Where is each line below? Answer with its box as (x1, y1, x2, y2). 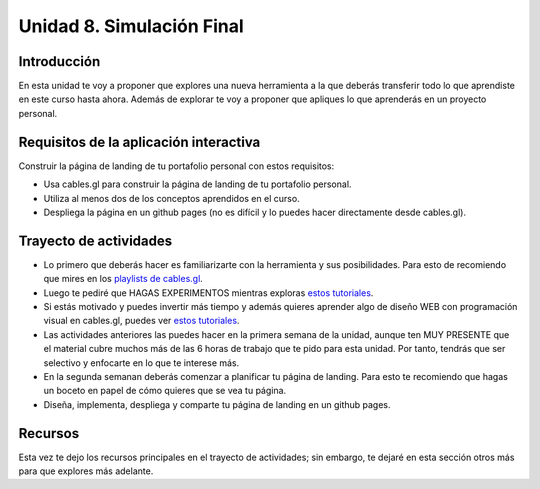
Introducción (18, 53, 101, 70)
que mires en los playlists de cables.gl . (43, 273, 204, 285)
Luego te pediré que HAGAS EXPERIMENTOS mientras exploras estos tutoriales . (43, 286, 374, 299)
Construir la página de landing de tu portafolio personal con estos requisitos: (18, 160, 335, 172)
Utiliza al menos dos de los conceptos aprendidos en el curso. (43, 192, 300, 204)
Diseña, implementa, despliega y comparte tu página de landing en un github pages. (43, 398, 391, 410)
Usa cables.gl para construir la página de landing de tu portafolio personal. (43, 178, 352, 190)
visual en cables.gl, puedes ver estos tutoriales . (43, 315, 240, 327)
